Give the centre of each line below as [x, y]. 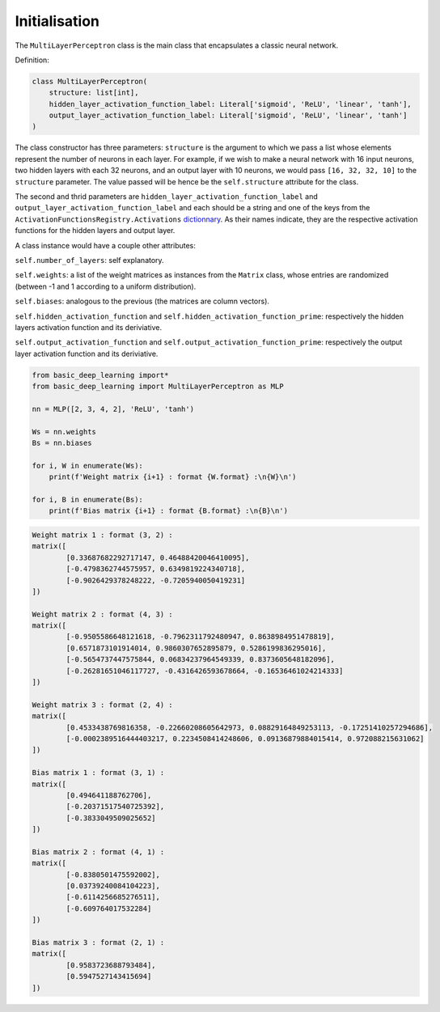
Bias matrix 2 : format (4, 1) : [98, 852]
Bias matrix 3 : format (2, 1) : [98, 943]
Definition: [32, 60]
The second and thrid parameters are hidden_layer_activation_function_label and [167, 197]
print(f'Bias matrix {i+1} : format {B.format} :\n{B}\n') [169, 511]
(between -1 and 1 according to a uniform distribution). [106, 286]
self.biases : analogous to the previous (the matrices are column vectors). [142, 301]
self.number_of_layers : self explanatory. [90, 260]
